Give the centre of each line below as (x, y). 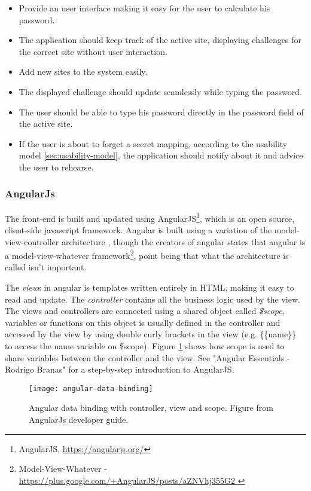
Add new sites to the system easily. (83, 71)
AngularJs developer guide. (79, 420)
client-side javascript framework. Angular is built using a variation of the (138, 230)
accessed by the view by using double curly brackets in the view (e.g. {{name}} (151, 334)
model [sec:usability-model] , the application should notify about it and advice (161, 155)
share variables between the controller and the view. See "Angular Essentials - (147, 357)
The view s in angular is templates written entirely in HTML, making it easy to (150, 287)
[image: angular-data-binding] (91, 388)
